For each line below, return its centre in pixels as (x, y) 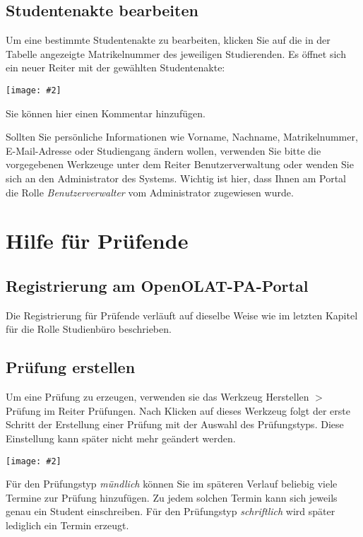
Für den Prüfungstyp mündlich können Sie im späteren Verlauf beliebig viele (172, 484)
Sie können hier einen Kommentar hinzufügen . (106, 113)
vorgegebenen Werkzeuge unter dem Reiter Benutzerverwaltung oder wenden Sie (180, 164)
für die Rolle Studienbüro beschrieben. (89, 329)
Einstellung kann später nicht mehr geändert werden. (121, 438)
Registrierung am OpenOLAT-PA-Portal (157, 285)
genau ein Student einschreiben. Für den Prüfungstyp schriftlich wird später (171, 511)
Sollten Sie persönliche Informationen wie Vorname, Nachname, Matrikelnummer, (182, 137)
